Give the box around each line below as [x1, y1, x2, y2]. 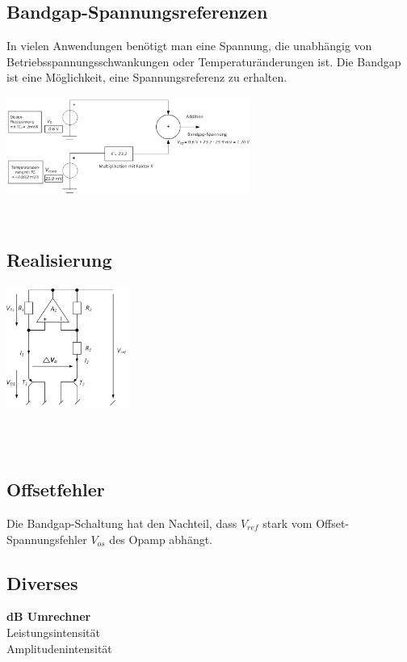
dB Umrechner [6, 608, 91, 625]
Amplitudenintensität [6, 639, 112, 656]
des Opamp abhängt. [109, 530, 213, 547]
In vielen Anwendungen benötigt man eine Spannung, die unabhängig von [6, 37, 372, 54]
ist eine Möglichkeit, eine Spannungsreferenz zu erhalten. [6, 69, 287, 86]
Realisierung [6, 247, 112, 272]
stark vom [262, 514, 313, 531]
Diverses [6, 570, 78, 595]
